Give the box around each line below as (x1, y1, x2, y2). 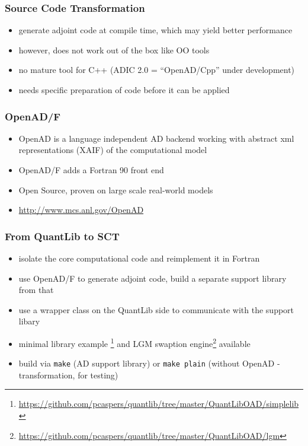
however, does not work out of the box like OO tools (18, 43, 210, 56)
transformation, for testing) (18, 368, 118, 381)
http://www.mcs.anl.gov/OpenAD (18, 203, 144, 216)
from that (18, 283, 54, 296)
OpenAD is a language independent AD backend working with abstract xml (18, 132, 294, 144)
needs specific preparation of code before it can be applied (18, 84, 230, 95)
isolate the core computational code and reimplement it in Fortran (18, 252, 260, 264)
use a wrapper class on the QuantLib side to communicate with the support (18, 303, 294, 316)
